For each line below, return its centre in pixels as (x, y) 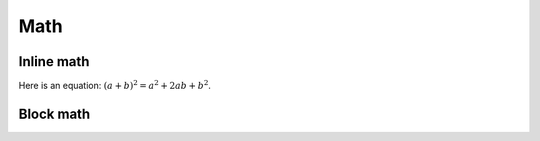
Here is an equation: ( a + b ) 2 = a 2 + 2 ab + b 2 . (115, 85)
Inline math (54, 61)
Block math (54, 113)
